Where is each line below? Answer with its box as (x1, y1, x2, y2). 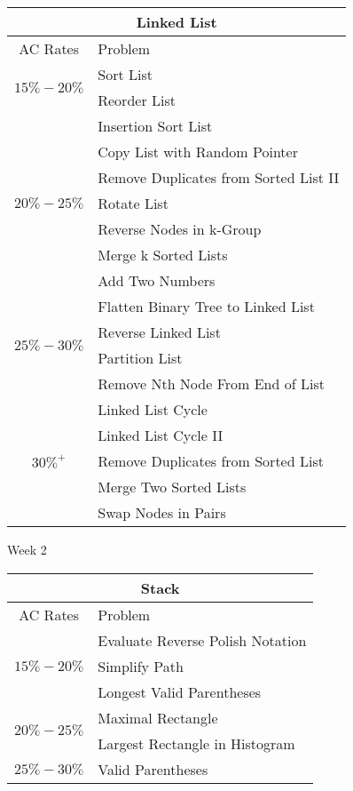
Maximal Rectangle (98, 707, 218, 728)
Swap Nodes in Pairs (98, 502, 226, 523)
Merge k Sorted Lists (98, 244, 228, 265)
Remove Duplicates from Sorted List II (98, 167, 340, 188)
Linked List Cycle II (98, 425, 224, 445)
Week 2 (7, 540, 47, 558)
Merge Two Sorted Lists (98, 476, 247, 497)
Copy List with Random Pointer (98, 141, 298, 162)
